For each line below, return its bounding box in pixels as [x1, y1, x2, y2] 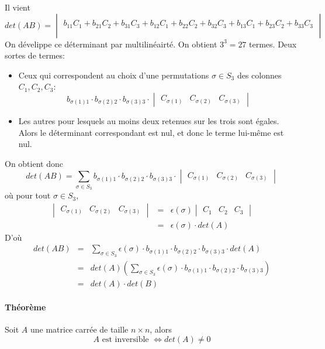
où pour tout [5, 189, 51, 201]
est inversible [102, 336, 149, 344]
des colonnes [237, 69, 282, 81]
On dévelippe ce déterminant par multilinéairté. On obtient [5, 37, 217, 50]
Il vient [5, 1, 30, 13]
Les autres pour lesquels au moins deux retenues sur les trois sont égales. [18, 114, 279, 126]
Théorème [5, 301, 46, 313]
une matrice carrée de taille [30, 323, 129, 336]
